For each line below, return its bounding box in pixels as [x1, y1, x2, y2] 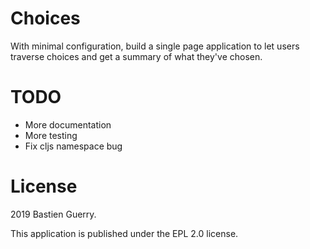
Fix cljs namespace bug [24, 140, 123, 152]
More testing [24, 129, 78, 141]
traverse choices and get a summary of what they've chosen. [10, 50, 263, 62]
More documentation [24, 118, 112, 131]
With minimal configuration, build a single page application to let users [10, 40, 300, 52]
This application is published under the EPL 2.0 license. [10, 227, 239, 239]
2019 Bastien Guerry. [10, 208, 97, 220]
